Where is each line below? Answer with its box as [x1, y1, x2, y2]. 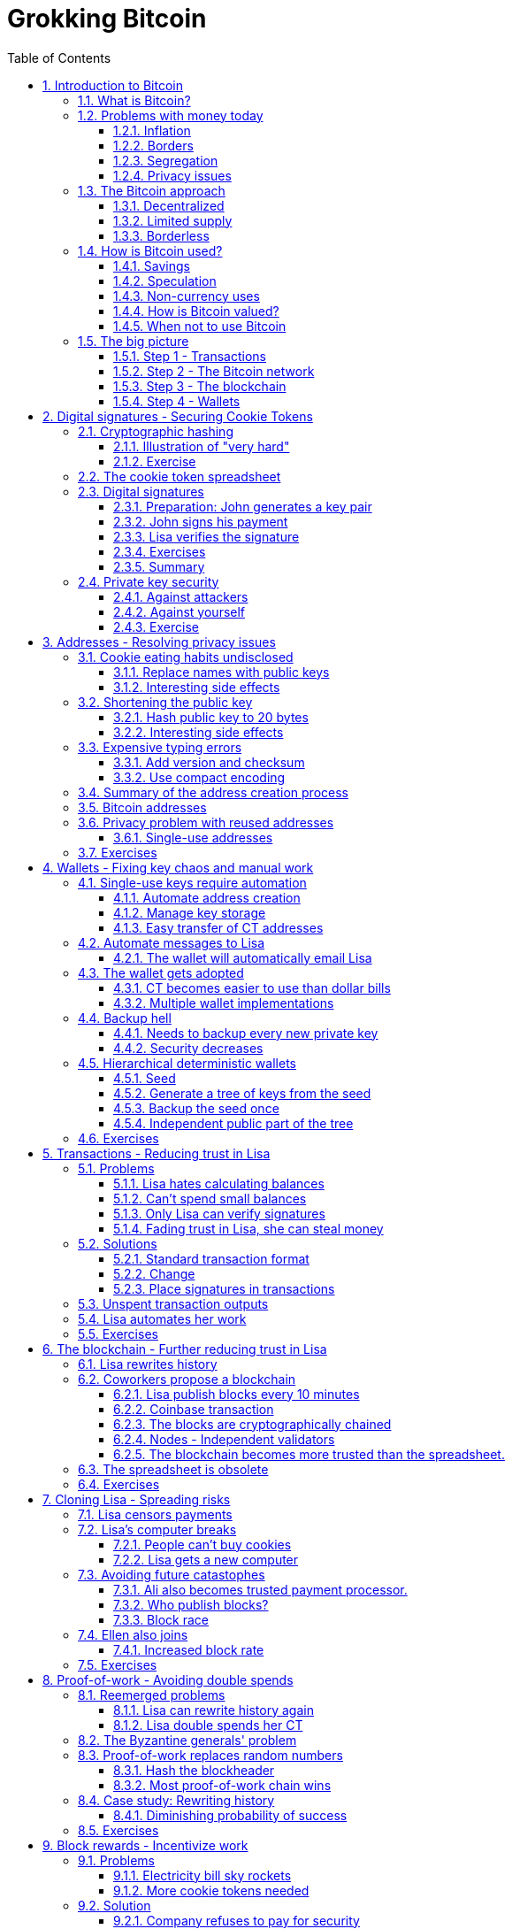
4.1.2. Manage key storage [113, 904, 266, 920]
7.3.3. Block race [113, 1611, 209, 1627]
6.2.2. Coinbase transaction [113, 1401, 274, 1417]
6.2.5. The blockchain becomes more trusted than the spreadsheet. [113, 1446, 505, 1462]
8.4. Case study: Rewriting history [78, 1792, 275, 1808]
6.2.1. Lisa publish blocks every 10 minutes [113, 1386, 360, 1402]
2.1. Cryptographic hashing [78, 423, 233, 439]
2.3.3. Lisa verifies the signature [113, 528, 300, 544]
